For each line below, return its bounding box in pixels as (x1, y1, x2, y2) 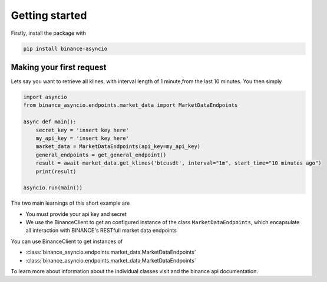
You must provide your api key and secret (25, 210, 127, 218)
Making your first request (11, 62, 107, 72)
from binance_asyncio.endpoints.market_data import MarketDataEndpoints (23, 102, 238, 109)
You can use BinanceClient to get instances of (11, 238, 123, 245)
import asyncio (23, 94, 67, 100)
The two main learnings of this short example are (11, 199, 130, 206)
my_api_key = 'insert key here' (35, 135, 130, 142)
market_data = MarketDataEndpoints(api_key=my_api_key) (35, 143, 201, 150)
